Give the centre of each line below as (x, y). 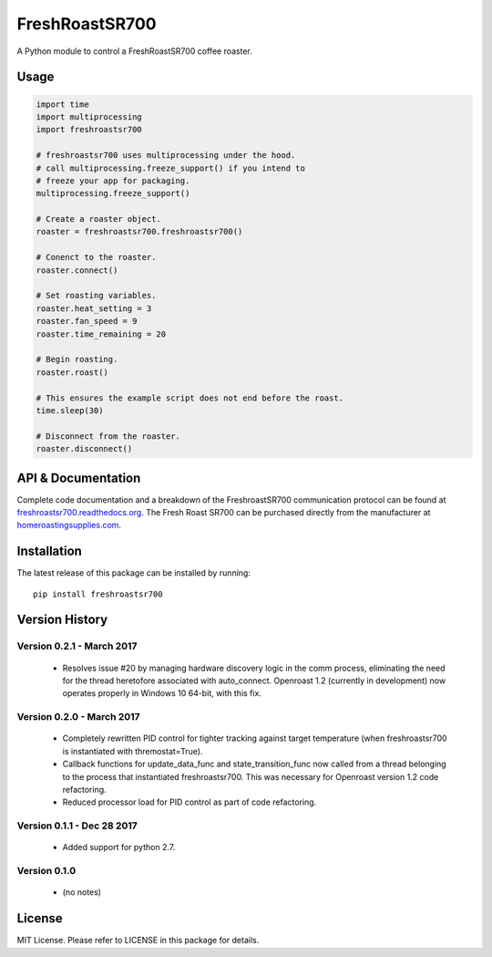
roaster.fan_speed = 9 (87, 321)
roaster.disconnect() (84, 449)
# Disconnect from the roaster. (108, 436)
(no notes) (82, 892)
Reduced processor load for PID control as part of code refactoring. (190, 802)
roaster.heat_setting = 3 (94, 308)
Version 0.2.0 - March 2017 (78, 717)
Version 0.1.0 (46, 871)
